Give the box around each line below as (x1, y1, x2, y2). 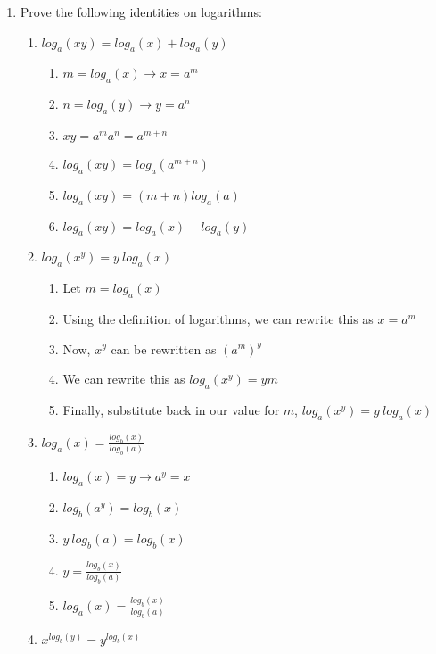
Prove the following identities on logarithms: (20, 3, 262, 21)
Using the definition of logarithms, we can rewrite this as (62, 309, 374, 327)
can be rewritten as (111, 339, 217, 358)
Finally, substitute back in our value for (62, 400, 280, 418)
